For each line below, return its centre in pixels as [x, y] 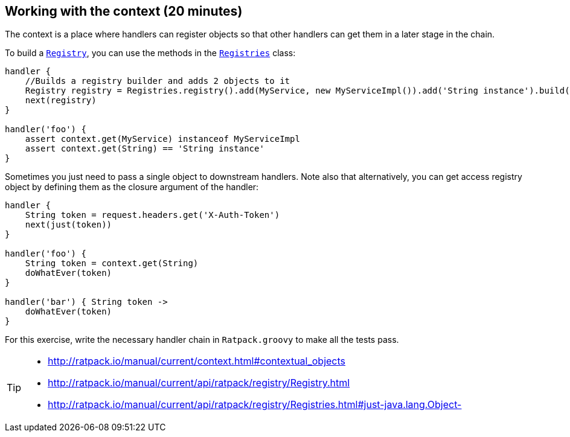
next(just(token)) [69, 225]
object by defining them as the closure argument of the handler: [132, 187]
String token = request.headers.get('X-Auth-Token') [152, 215]
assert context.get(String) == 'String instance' [145, 149]
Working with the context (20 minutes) [124, 11]
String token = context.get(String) [112, 263]
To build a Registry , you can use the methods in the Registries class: [150, 53]
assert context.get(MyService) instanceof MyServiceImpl [162, 139]
